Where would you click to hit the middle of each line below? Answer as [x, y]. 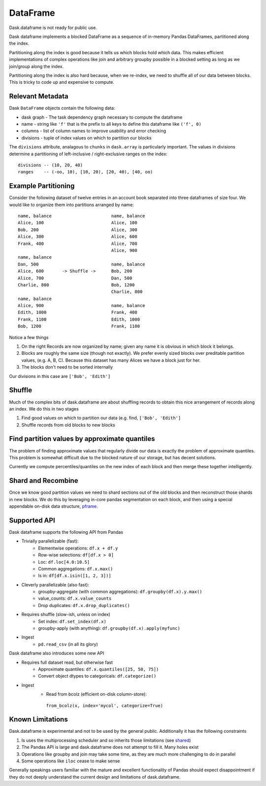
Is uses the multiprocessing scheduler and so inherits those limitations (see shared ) [106, 740]
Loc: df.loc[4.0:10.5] [64, 562]
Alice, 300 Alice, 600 [78, 237]
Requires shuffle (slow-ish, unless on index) [66, 615]
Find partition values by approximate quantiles [82, 439]
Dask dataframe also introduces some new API [57, 653]
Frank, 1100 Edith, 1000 [79, 319]
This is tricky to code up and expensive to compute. [62, 82]
